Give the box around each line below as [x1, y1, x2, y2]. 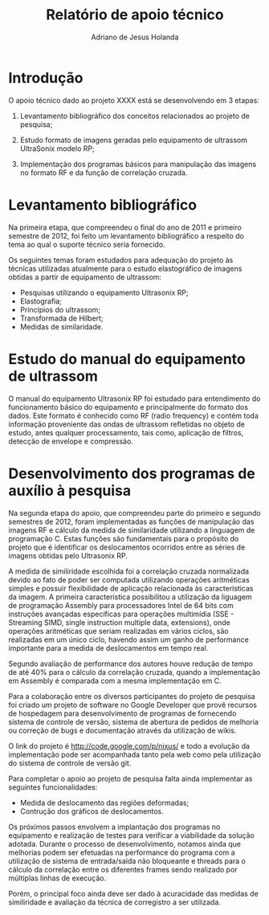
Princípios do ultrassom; [19, 304, 101, 314]
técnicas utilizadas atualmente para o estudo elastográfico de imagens [8, 263, 243, 273]
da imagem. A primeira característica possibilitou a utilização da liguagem [8, 592, 253, 602]
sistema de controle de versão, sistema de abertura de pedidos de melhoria [8, 717, 259, 726]
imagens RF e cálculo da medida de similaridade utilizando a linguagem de [8, 525, 255, 535]
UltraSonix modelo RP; [19, 143, 95, 153]
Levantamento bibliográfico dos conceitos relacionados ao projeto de [19, 111, 251, 121]
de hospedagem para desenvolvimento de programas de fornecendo [8, 709, 237, 718]
